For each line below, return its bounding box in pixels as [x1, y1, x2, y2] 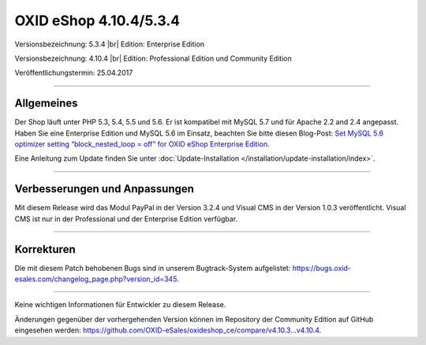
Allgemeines [14, 97, 78, 110]
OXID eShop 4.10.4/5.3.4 [14, 12, 181, 29]
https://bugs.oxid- [292, 263, 351, 273]
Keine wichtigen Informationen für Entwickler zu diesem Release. [14, 300, 226, 310]
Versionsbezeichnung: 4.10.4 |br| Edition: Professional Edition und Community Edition [14, 54, 292, 63]
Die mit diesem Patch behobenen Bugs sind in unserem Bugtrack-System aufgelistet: [14, 263, 291, 273]
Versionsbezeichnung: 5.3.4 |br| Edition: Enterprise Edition [14, 39, 205, 49]
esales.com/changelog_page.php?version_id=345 [14, 274, 177, 284]
